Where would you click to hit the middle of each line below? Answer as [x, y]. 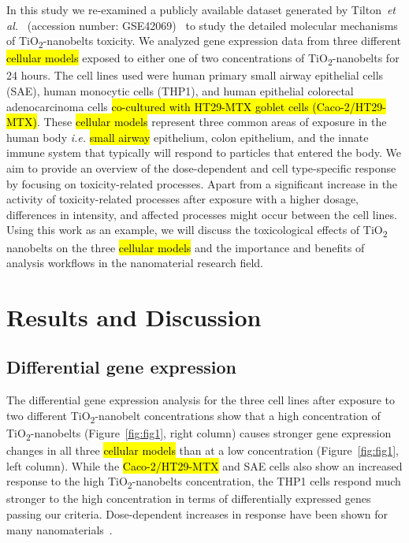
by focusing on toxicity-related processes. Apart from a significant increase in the [202, 183]
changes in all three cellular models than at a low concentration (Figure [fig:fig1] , [203, 450]
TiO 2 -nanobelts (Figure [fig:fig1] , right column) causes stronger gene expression [199, 433]
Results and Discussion [134, 316]
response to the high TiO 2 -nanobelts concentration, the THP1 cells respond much [204, 482]
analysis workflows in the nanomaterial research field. [135, 263]
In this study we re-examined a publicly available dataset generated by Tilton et [201, 9]
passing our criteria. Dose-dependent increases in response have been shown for [197, 514]
